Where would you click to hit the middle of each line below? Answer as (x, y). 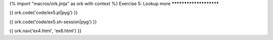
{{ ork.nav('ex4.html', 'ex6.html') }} (45, 31)
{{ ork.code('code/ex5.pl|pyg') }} (43, 13)
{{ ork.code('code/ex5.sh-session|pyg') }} (53, 22)
